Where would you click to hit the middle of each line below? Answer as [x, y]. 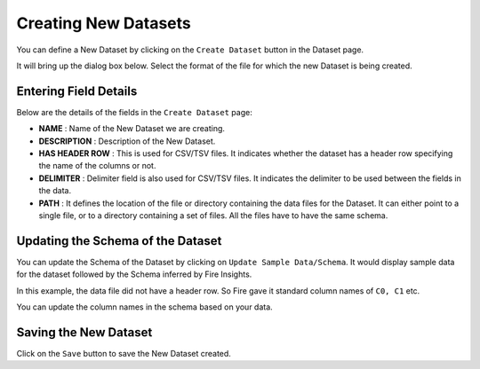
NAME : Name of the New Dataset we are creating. [132, 129]
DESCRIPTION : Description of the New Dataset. [127, 141]
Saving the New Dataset [84, 332]
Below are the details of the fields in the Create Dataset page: [134, 112]
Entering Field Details [77, 91]
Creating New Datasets [104, 23]
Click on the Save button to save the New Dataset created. [124, 353]
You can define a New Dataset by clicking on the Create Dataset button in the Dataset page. [190, 50]
